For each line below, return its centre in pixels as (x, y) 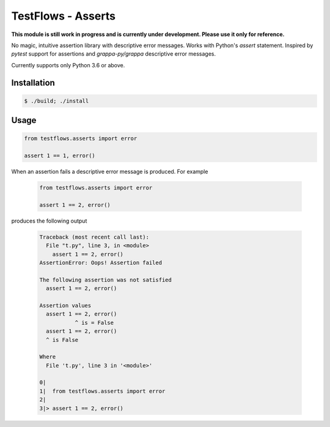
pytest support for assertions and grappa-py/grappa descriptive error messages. (114, 54)
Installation (33, 83)
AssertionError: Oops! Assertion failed (101, 262)
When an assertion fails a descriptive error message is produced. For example (110, 172)
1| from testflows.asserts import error (102, 391)
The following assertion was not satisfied (106, 280)
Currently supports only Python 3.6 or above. (68, 65)
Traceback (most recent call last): (94, 237)
